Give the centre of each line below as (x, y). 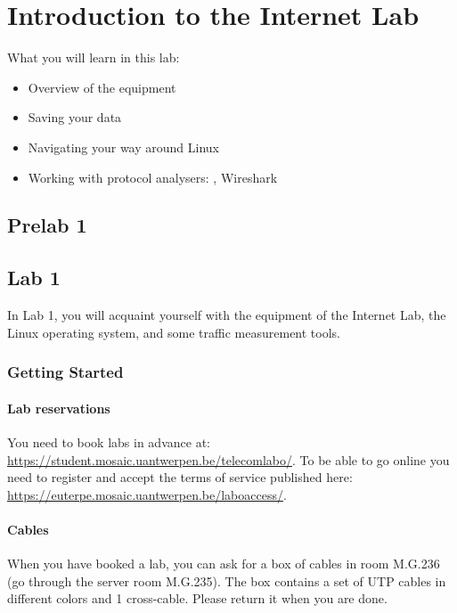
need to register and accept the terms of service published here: (180, 477)
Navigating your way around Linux (123, 147)
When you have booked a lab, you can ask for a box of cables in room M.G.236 (224, 564)
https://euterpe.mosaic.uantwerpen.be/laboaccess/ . (147, 494)
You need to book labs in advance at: (109, 441)
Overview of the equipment (102, 87)
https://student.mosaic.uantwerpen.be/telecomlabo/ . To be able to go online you (228, 459)
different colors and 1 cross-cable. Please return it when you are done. (197, 598)
